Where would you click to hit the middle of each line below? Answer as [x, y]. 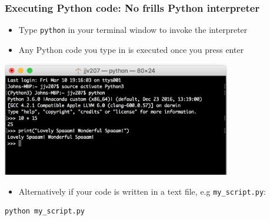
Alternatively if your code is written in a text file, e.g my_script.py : [142, 191]
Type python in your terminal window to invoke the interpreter [133, 30]
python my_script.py [45, 211]
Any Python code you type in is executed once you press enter [131, 49]
